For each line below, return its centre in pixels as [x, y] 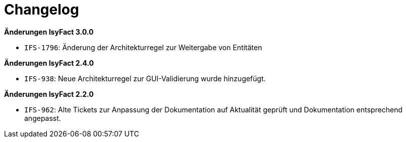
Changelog [42, 10]
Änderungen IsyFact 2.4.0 [49, 63]
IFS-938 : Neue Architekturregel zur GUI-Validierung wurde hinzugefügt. [145, 78]
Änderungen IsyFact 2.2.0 [49, 94]
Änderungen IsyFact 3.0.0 [49, 32]
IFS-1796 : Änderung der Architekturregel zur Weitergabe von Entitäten [143, 47]
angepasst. [43, 118]
